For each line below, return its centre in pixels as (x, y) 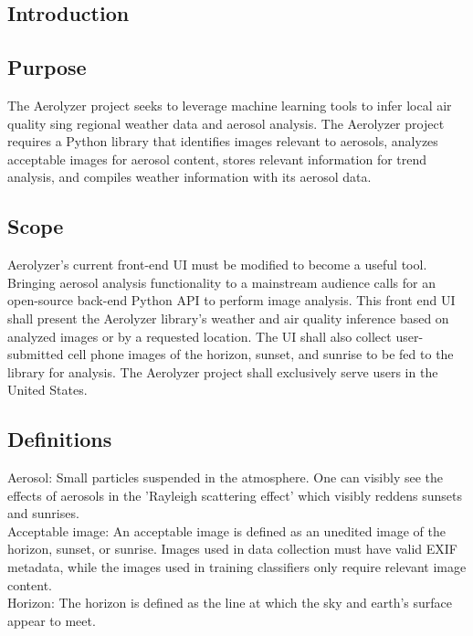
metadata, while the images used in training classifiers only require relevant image (237, 567)
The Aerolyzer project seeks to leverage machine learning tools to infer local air (230, 105)
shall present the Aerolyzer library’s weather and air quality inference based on (228, 318)
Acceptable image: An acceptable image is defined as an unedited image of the (226, 530)
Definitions (60, 439)
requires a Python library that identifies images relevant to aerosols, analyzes (223, 141)
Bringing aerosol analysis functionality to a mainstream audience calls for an (221, 282)
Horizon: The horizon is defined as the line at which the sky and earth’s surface (230, 603)
